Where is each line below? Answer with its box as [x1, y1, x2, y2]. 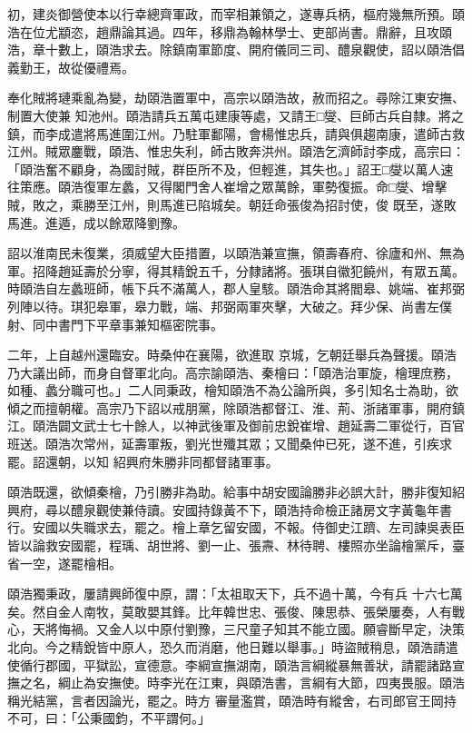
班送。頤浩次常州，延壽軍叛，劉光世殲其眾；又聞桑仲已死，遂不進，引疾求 [7, 434, 452, 453]
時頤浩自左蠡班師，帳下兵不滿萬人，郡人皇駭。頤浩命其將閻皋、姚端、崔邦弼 [7, 279, 465, 298]
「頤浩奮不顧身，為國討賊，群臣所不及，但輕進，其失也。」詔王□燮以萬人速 [7, 159, 454, 178]
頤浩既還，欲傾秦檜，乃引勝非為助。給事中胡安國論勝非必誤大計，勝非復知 [7, 482, 452, 501]
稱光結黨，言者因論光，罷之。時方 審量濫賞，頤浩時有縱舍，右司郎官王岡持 [7, 690, 457, 709]
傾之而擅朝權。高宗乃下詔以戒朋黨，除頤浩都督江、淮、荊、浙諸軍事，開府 [7, 398, 452, 417]
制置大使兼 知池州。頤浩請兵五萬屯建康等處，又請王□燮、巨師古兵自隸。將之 [7, 105, 465, 124]
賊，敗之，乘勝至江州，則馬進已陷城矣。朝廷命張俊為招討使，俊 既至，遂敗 [7, 194, 457, 213]
